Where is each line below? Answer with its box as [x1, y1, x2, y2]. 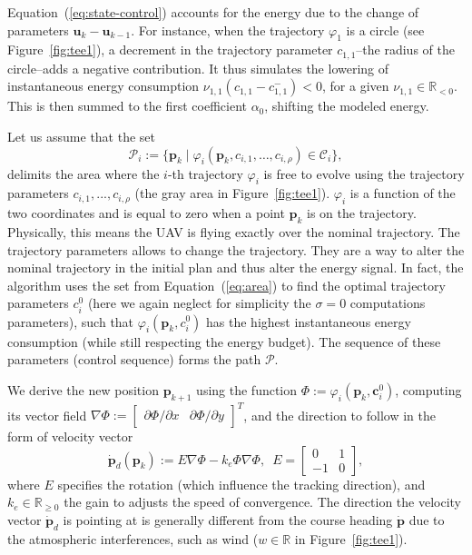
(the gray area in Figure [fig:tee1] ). [134, 183, 330, 203]
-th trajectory [167, 164, 243, 183]
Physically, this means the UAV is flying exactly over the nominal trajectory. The [7, 223, 460, 242]
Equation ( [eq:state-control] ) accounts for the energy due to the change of [7, 3, 419, 21]
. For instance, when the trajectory [131, 20, 325, 39]
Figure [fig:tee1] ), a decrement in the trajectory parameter [7, 40, 333, 59]
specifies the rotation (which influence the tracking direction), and [57, 474, 426, 493]
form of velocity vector [7, 427, 133, 446]
